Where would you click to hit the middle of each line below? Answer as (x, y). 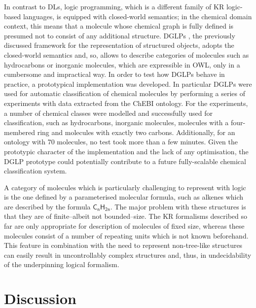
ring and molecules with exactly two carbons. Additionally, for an (136, 132)
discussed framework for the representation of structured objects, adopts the (119, 45)
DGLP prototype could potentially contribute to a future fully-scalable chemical (125, 161)
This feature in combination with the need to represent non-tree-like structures (123, 245)
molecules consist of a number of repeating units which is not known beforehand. (126, 235)
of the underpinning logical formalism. (62, 264)
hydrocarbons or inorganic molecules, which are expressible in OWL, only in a (122, 64)
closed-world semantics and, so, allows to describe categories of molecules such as (127, 54)
